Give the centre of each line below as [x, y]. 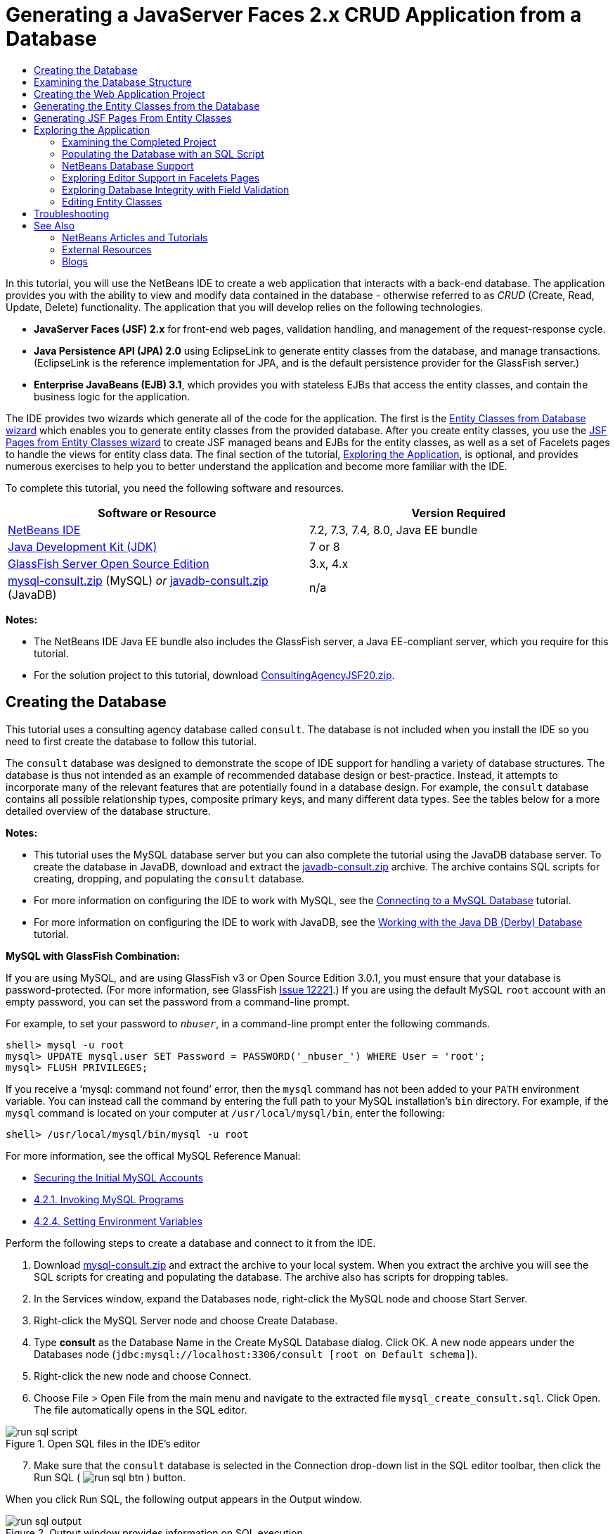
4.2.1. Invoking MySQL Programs [109, 1199]
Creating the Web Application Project [119, 94]
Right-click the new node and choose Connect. [143, 1376]
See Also [54, 225]
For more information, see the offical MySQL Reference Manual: [153, 1155]
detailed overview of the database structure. [108, 811]
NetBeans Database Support [128, 165]
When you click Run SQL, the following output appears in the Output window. [184, 1499]
